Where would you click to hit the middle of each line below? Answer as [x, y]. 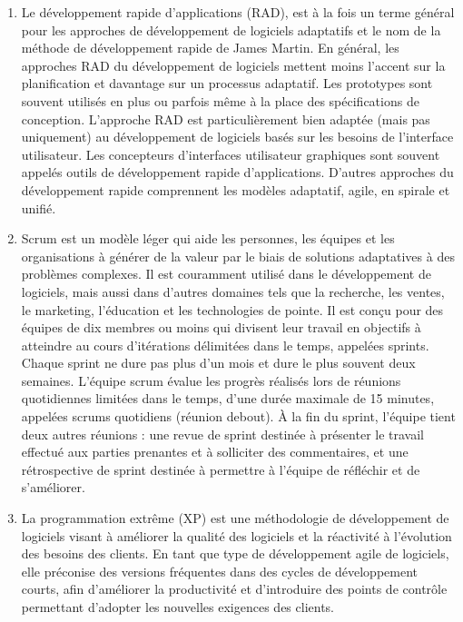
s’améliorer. [53, 487]
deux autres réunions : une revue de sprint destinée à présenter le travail [222, 434]
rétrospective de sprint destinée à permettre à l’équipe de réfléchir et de [221, 469]
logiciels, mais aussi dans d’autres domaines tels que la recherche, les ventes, [233, 291]
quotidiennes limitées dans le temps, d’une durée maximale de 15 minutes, [228, 398]
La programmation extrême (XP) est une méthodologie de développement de [235, 518]
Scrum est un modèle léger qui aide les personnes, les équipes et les [208, 238]
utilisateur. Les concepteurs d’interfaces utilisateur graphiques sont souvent [231, 154]
